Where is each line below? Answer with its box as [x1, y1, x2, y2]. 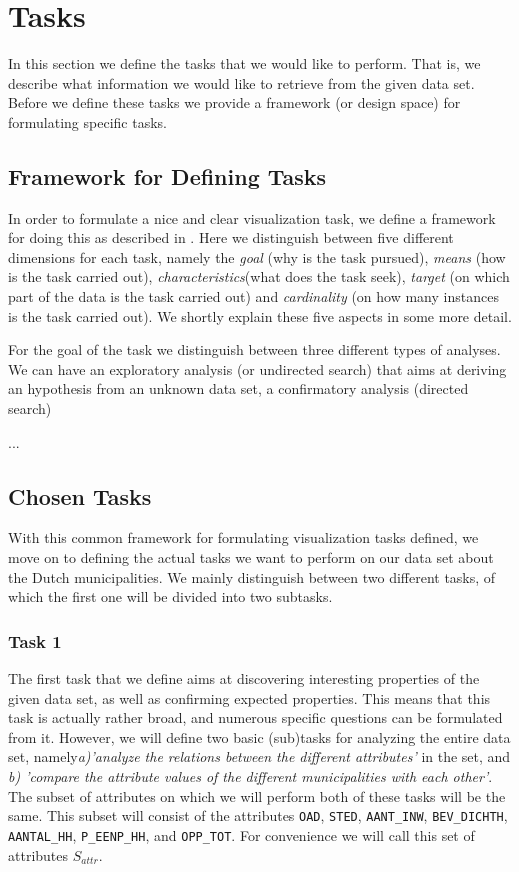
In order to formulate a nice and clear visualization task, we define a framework [8, 207, 496, 228]
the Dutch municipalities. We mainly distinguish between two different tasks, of [8, 566, 496, 587]
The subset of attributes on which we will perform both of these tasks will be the [8, 785, 506, 806]
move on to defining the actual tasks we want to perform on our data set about [8, 547, 494, 568]
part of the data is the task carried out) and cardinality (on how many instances [8, 286, 499, 307]
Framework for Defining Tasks [8, 160, 327, 191]
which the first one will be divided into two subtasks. [8, 586, 333, 607]
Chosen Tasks [8, 480, 152, 511]
